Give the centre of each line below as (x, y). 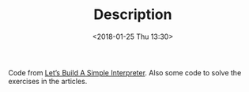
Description (133, 15)
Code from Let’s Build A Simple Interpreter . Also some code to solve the (125, 72)
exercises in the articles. (48, 81)
